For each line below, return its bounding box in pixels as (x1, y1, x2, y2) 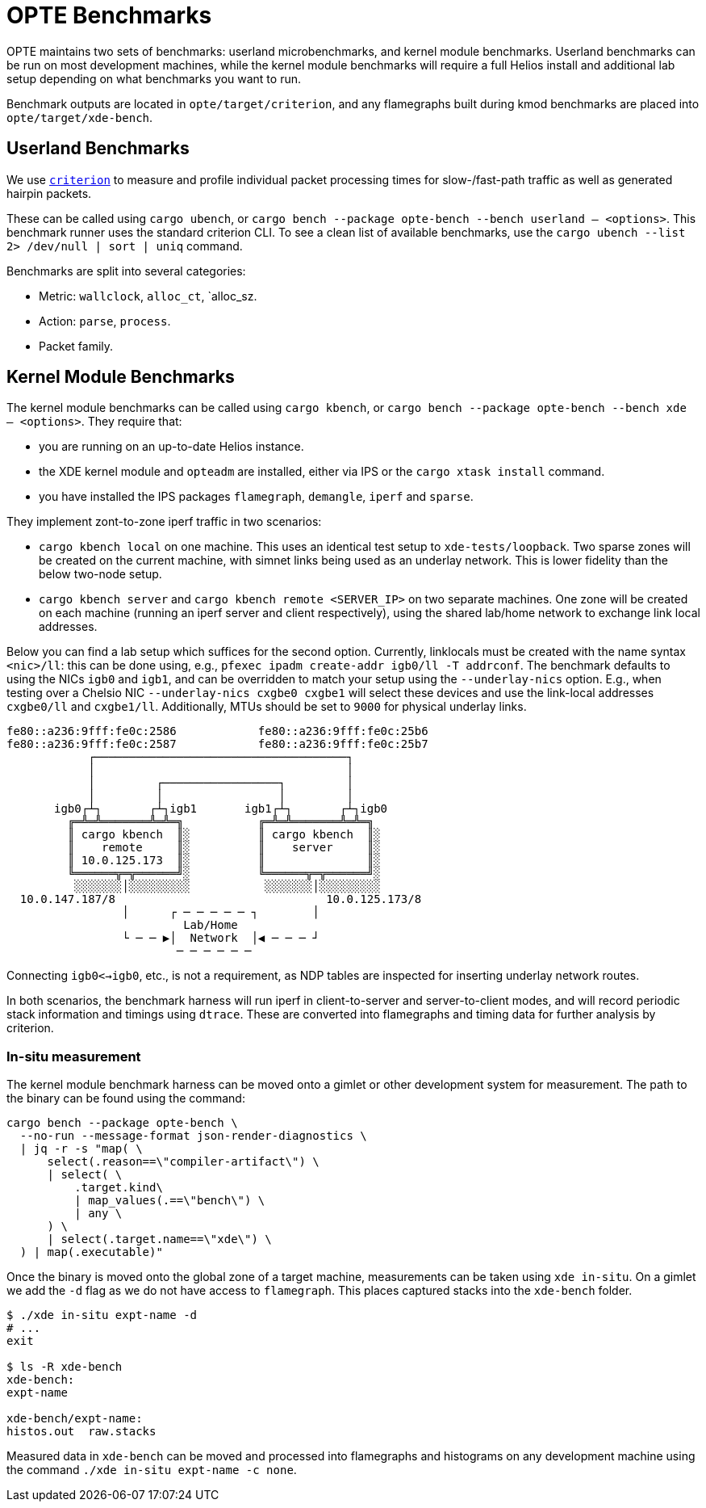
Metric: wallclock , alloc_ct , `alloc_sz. (39, 288, 257, 303)
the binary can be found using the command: (6, 1091, 245, 1106)
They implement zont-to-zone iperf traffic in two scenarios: (6, 515, 322, 529)
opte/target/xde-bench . (6, 110, 153, 124)
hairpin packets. (6, 186, 92, 200)
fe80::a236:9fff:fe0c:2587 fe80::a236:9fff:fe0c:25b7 (6, 737, 428, 751)
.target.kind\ (74, 1181, 163, 1195)
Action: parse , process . (39, 313, 171, 328)
